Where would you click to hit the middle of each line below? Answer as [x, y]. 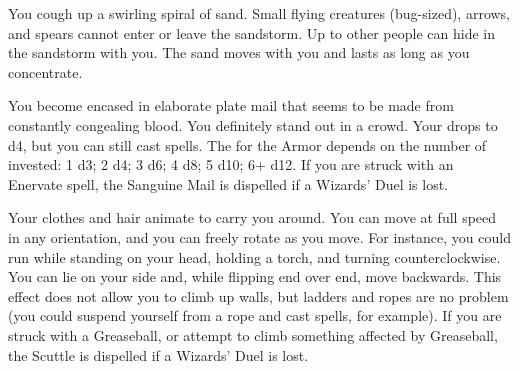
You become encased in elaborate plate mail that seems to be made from [231, 105]
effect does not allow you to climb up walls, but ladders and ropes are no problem [258, 295]
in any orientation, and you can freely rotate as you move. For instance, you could [259, 236]
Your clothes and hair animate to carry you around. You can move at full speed [252, 217]
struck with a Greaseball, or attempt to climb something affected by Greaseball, [253, 334]
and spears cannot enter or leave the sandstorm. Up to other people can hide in [251, 32]
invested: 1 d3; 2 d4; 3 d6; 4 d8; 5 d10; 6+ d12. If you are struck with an [231, 164]
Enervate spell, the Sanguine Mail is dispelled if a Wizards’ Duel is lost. [228, 183]
